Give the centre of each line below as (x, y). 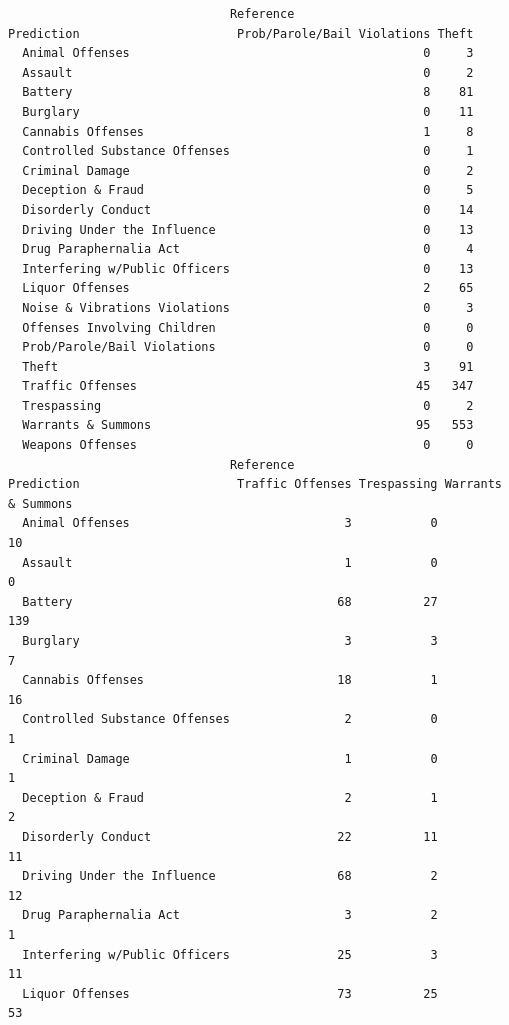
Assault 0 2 (248, 72)
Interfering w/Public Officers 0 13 (248, 268)
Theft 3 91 (248, 366)
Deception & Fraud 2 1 (230, 797)
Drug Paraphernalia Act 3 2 (230, 915)
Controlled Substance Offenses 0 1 (248, 151)
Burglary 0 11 (248, 111)
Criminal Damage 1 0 (230, 758)
